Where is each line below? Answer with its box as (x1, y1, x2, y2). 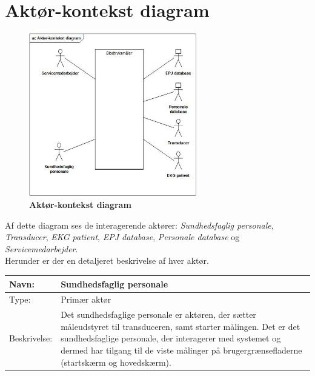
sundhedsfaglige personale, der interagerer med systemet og (61, 332, 281, 344)
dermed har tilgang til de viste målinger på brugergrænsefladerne (61, 344, 302, 356)
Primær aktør (61, 293, 111, 306)
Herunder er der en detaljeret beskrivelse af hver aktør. (5, 254, 209, 267)
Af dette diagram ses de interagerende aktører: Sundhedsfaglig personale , (5, 218, 274, 231)
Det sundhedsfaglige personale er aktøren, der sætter (61, 308, 256, 321)
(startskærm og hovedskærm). (61, 355, 171, 368)
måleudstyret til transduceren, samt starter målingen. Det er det (61, 320, 300, 332)
